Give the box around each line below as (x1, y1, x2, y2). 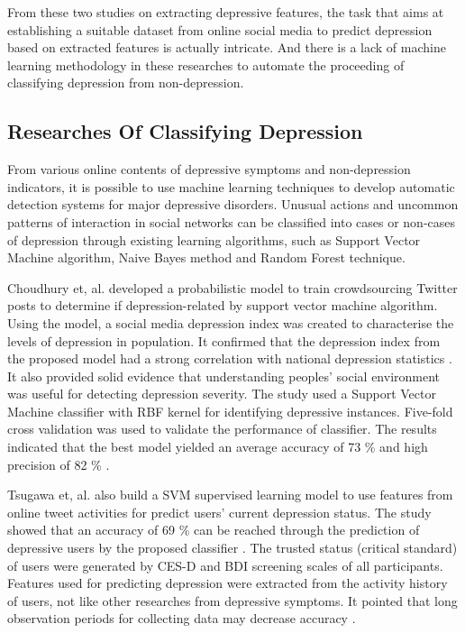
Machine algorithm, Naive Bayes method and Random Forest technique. (7, 248, 406, 267)
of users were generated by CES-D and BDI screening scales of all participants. (7, 555, 443, 574)
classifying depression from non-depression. (7, 73, 244, 92)
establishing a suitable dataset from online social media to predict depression (7, 20, 433, 39)
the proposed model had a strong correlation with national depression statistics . (7, 349, 452, 368)
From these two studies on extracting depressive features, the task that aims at (7, 3, 444, 21)
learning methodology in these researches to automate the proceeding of (7, 55, 405, 74)
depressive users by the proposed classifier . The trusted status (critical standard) (7, 538, 458, 557)
